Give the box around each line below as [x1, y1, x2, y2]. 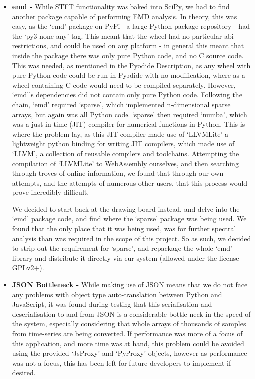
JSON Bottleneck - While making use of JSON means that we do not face [12, 279, 248, 290]
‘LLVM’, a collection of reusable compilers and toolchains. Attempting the [12, 148, 239, 158]
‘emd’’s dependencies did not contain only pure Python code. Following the [12, 89, 242, 100]
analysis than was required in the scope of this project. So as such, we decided [12, 233, 251, 243]
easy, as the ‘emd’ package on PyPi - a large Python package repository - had [12, 21, 250, 31]
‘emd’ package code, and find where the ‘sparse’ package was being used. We [12, 213, 247, 224]
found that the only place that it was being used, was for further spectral [12, 223, 236, 234]
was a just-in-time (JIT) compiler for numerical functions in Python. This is [12, 119, 245, 129]
